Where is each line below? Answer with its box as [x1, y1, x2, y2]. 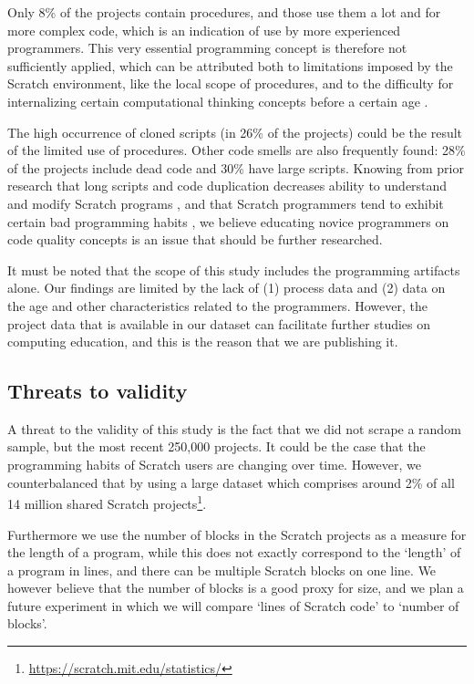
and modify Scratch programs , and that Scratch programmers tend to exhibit [7, 193, 444, 212]
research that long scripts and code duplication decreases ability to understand [7, 176, 448, 195]
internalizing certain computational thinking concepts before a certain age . [7, 91, 428, 110]
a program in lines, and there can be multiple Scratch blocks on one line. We [7, 560, 437, 579]
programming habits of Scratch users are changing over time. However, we [7, 455, 421, 474]
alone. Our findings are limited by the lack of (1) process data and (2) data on [7, 278, 446, 297]
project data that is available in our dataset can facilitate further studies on [7, 314, 431, 333]
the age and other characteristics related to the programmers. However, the [7, 295, 428, 315]
